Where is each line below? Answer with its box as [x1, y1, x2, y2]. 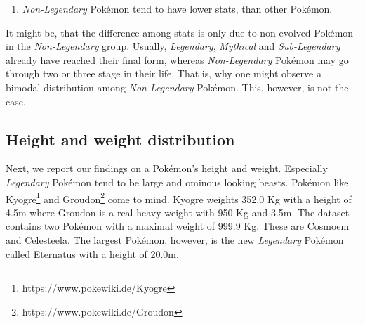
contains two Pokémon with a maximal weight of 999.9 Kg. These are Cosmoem [6, 219, 350, 233]
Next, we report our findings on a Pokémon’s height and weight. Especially [6, 161, 328, 176]
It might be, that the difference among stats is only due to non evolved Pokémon [6, 25, 354, 39]
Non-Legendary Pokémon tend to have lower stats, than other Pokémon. [22, 1, 333, 15]
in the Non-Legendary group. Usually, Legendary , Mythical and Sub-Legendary [6, 39, 340, 53]
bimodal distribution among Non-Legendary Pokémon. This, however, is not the [6, 79, 349, 94]
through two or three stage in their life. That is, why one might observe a [6, 66, 321, 81]
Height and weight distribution [6, 128, 235, 150]
